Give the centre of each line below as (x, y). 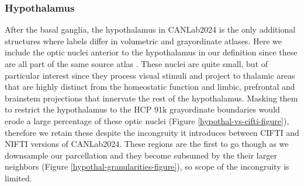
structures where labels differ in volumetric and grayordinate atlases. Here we (143, 41)
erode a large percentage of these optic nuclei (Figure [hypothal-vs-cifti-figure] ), (147, 120)
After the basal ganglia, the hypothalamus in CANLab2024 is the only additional (150, 29)
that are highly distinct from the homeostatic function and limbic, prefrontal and (150, 87)
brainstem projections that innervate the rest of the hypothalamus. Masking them (151, 98)
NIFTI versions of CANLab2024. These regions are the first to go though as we (147, 144)
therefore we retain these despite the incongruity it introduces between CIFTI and (152, 132)
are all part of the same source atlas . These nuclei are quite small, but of (137, 64)
